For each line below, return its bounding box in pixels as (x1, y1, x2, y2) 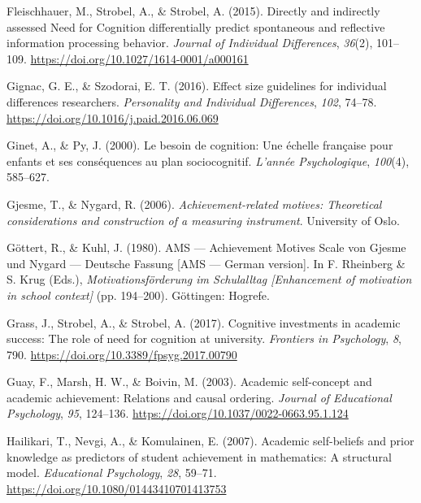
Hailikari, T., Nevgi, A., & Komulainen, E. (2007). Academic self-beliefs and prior (7, 432, 414, 449)
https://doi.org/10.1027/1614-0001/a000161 (30, 50, 249, 67)
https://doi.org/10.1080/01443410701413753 (7, 479, 227, 496)
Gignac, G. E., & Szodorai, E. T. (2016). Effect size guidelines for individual (7, 77, 387, 94)
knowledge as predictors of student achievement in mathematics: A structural (7, 448, 392, 465)
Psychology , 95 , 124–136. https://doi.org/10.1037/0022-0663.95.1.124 (7, 405, 349, 422)
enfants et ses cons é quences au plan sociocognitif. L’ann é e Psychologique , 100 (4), (7, 152, 410, 169)
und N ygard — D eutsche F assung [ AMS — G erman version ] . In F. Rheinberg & (7, 254, 406, 271)
